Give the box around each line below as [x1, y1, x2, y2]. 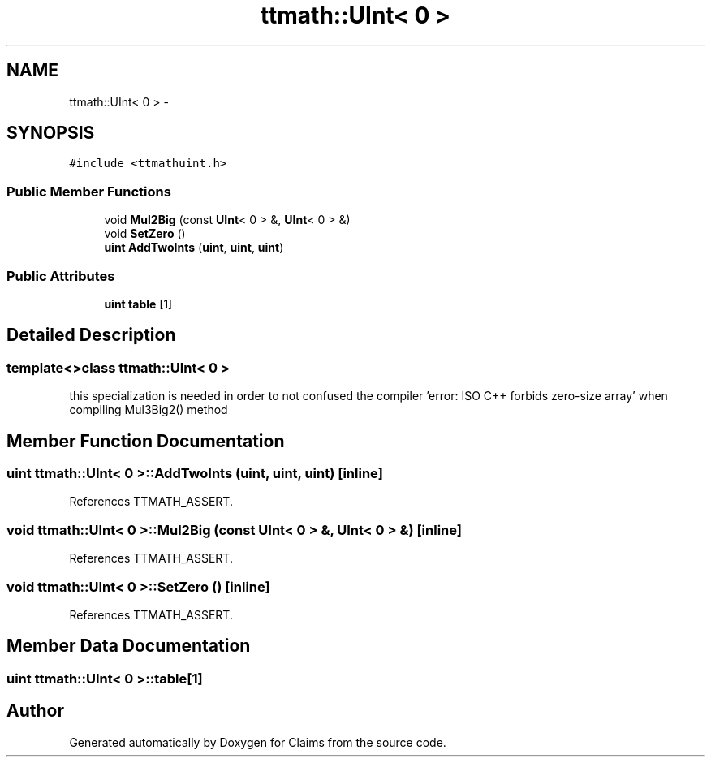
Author [6, 700, 64, 722]
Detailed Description [6, 325, 176, 346]
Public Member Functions [6, 183, 171, 200]
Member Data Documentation [6, 636, 251, 657]
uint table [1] [104, 296, 173, 311]
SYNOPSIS [6, 123, 95, 144]
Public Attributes [6, 267, 115, 284]
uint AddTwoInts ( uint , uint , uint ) [104, 240, 284, 255]
